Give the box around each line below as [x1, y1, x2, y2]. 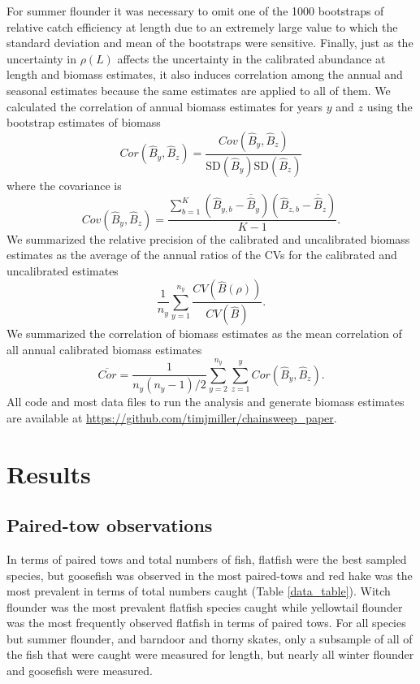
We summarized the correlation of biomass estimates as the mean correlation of [6, 325, 402, 342]
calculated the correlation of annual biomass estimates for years [6, 97, 323, 115]
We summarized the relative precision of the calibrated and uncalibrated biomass [6, 230, 410, 247]
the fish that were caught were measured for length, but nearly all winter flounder [6, 646, 414, 663]
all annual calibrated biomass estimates [6, 340, 202, 357]
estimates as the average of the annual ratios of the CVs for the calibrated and [6, 246, 397, 263]
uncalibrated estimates [6, 262, 119, 279]
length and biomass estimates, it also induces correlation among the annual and [6, 66, 403, 83]
